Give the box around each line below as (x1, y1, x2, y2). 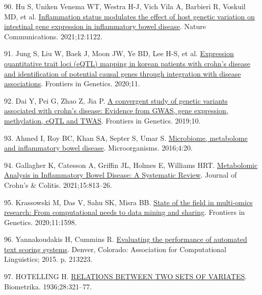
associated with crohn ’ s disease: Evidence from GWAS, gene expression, (4, 105, 228, 116)
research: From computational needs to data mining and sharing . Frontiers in (4, 207, 245, 217)
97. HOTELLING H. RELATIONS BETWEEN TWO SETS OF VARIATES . (4, 271, 247, 282)
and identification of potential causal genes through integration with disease (4, 68, 241, 79)
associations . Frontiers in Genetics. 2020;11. (4, 78, 140, 89)
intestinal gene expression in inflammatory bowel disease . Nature (4, 21, 206, 32)
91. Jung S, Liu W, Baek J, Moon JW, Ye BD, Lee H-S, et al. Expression (4, 48, 234, 59)
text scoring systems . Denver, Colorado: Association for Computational (4, 243, 226, 254)
